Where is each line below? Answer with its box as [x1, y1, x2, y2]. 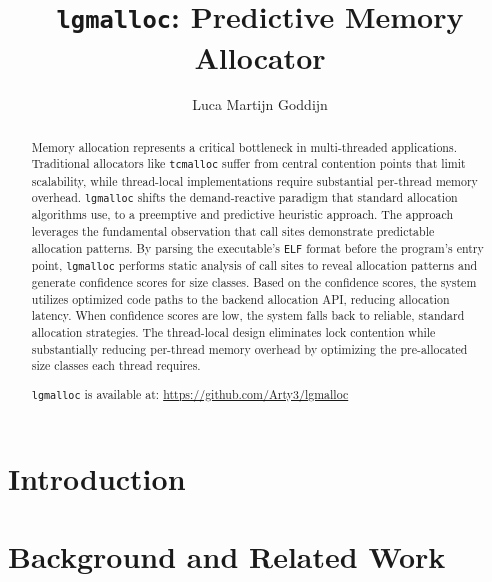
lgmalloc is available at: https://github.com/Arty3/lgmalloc [31, 385, 349, 402]
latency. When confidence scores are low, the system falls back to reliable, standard [31, 307, 465, 324]
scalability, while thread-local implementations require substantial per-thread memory [31, 172, 478, 189]
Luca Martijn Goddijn [192, 94, 328, 115]
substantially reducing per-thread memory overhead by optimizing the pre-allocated [31, 340, 468, 357]
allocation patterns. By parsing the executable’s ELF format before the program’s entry [31, 239, 484, 256]
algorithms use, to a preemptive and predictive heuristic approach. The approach [31, 206, 453, 223]
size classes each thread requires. [31, 357, 201, 374]
